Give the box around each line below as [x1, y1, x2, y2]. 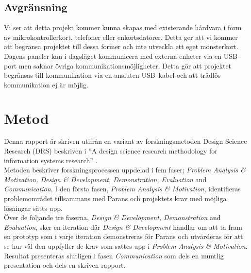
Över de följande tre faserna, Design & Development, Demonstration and [4, 212, 221, 222]
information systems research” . [4, 155, 98, 165]
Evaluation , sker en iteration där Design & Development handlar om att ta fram [4, 222, 242, 232]
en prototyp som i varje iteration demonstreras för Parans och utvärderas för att [4, 231, 243, 241]
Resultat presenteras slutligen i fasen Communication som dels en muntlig [4, 250, 224, 260]
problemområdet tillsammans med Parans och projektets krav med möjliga [4, 193, 227, 204]
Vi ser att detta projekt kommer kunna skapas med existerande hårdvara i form [4, 22, 242, 33]
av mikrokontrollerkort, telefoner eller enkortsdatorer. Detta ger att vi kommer [4, 32, 238, 42]
